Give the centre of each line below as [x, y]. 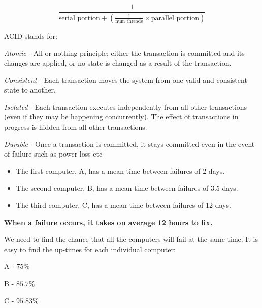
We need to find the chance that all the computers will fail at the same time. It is [131, 239]
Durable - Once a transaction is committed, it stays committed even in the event [129, 144]
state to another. [30, 90]
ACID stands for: [31, 35]
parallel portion [175, 18]
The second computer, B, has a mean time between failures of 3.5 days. [127, 188]
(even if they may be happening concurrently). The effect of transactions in [121, 117]
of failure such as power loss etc [53, 154]
